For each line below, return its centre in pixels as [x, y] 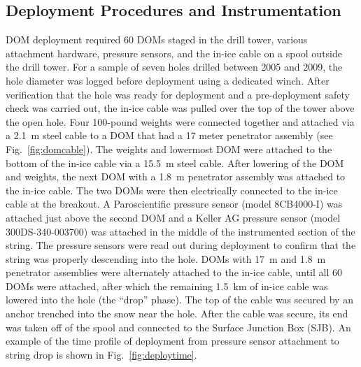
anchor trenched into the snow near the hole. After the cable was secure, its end [177, 314]
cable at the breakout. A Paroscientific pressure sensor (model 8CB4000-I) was [174, 204]
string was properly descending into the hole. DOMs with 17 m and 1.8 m [166, 258]
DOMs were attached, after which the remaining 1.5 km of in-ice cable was [167, 286]
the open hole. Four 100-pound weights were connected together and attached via [180, 121]
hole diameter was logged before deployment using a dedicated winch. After [168, 80]
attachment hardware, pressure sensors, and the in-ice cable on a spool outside [174, 53]
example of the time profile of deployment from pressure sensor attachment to [172, 341]
